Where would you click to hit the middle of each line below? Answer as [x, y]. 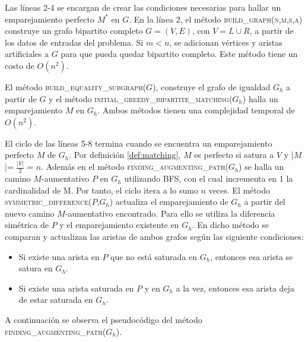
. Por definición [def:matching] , [125, 155]
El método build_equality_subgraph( [76, 86]
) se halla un [261, 167]
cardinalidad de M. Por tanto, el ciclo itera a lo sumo [101, 190]
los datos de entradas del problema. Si [74, 42]
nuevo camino [30, 213]
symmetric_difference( [48, 202]
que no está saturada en [154, 256]
